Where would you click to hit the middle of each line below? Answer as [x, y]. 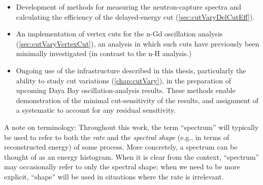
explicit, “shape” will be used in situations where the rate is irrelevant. [114, 176]
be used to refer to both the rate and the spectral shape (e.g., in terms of [117, 137]
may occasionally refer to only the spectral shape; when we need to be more [122, 167]
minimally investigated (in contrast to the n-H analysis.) [104, 53]
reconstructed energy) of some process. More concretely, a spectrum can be [121, 147]
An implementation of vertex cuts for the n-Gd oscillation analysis [119, 34]
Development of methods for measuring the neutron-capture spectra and [128, 7]
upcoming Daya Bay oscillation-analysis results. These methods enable [126, 90]
